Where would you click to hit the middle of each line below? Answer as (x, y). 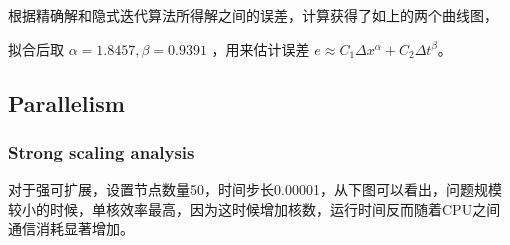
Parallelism (66, 102)
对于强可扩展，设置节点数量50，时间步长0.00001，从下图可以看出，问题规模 (255, 189)
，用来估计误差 (260, 48)
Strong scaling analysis (101, 151)
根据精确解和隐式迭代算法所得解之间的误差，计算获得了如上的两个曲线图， (253, 15)
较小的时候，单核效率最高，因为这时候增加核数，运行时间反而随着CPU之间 (254, 208)
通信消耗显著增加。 (71, 228)
